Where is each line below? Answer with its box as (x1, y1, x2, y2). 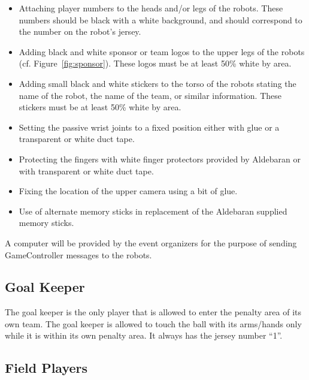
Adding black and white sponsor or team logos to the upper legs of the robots (19, 45, 305, 58)
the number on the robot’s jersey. (19, 25, 141, 38)
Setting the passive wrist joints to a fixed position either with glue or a (19, 120, 280, 133)
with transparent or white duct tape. (19, 164, 154, 177)
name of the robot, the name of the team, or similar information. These (19, 89, 281, 101)
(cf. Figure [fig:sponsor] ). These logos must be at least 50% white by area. (19, 57, 292, 70)
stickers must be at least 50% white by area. (19, 101, 181, 113)
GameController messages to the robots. (5, 248, 152, 261)
